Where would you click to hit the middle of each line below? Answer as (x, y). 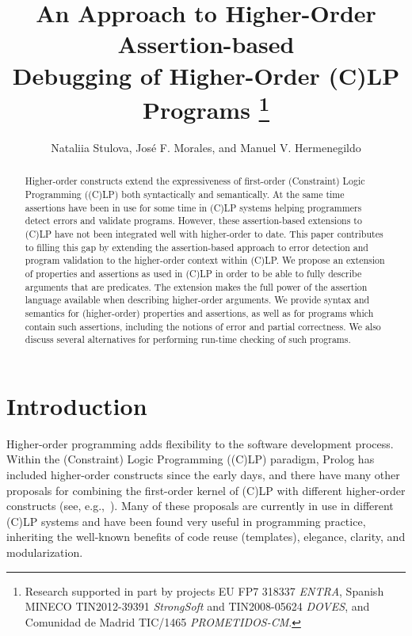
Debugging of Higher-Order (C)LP (206, 75)
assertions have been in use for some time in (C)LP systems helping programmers (193, 207)
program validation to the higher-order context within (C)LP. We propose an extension (205, 260)
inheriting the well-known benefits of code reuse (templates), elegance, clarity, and (206, 537)
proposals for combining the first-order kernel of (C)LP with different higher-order (206, 490)
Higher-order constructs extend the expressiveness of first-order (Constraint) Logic (195, 181)
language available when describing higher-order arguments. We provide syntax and (197, 300)
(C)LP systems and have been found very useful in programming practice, (186, 521)
